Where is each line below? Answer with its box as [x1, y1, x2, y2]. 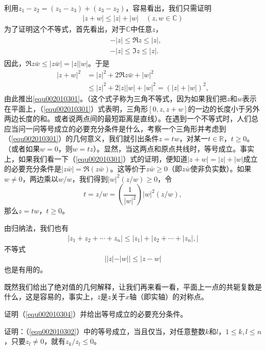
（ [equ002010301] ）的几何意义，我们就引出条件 [4, 133, 159, 144]
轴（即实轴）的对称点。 [129, 291, 209, 302]
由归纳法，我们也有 [4, 222, 69, 233]
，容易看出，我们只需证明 [125, 3, 212, 13]
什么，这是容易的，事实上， [4, 291, 97, 302]
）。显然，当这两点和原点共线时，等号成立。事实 [93, 143, 254, 154]
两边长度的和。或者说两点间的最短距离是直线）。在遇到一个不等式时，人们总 [4, 113, 258, 124]
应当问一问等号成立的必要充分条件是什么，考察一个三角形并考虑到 [4, 123, 226, 134]
